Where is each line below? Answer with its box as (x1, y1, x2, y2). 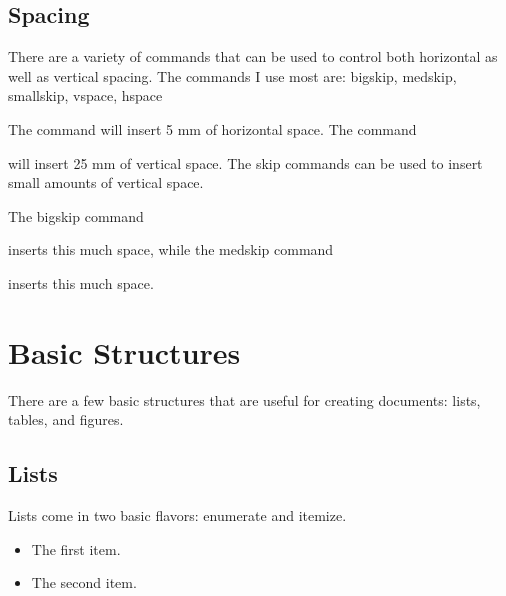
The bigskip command (8, 205, 144, 226)
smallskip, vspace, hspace (8, 85, 163, 106)
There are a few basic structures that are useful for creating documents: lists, (8, 389, 481, 410)
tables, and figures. (8, 409, 124, 430)
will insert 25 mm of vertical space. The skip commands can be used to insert (8, 152, 483, 173)
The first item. (31, 538, 121, 559)
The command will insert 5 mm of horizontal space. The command (8, 118, 417, 139)
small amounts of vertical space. (8, 172, 204, 193)
